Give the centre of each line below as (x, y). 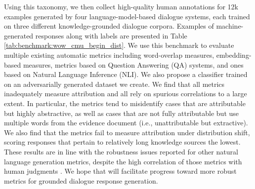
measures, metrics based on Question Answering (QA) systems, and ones (133, 64)
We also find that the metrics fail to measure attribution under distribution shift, (127, 132)
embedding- (234, 55)
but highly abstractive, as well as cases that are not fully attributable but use (122, 113)
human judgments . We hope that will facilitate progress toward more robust (120, 171)
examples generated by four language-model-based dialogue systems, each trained (127, 16)
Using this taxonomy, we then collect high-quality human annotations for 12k (121, 6)
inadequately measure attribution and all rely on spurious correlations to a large (126, 94)
